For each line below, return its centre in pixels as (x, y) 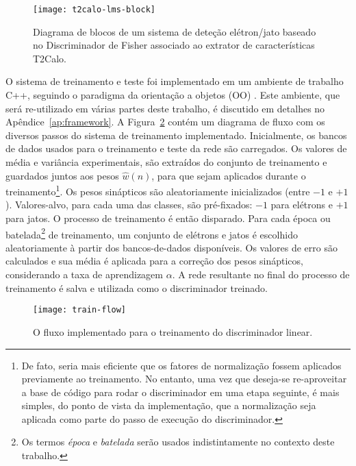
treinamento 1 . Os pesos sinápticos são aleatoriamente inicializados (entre (158, 190)
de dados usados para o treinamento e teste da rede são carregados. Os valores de (176, 148)
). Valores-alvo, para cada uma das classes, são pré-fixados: (129, 205)
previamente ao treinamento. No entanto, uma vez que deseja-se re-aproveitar (184, 379)
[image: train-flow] (80, 310)
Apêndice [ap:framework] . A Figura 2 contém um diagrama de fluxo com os (165, 122)
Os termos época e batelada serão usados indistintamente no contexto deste (178, 442)
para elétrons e (302, 205)
